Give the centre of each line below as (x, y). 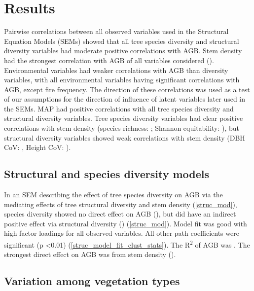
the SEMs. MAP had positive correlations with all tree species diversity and (119, 108)
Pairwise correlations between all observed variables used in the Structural (116, 31)
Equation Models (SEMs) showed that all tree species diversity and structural (122, 41)
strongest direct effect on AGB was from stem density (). (90, 254)
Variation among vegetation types (92, 281)
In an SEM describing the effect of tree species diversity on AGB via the (113, 195)
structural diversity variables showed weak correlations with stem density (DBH (125, 137)
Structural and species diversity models (107, 174)
